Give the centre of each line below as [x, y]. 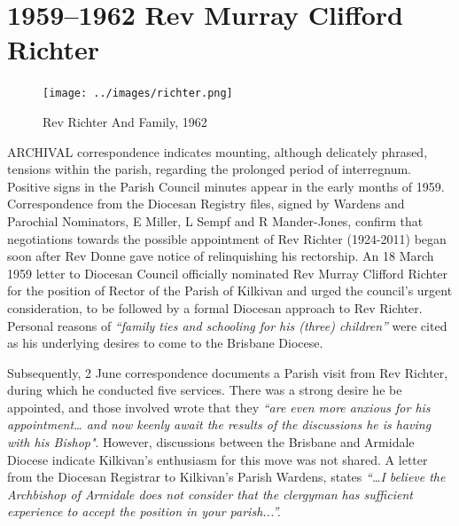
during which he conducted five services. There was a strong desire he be [205, 390]
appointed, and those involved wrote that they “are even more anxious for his [219, 407]
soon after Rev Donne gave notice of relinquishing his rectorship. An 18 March [221, 256]
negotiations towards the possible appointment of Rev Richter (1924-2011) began [227, 238]
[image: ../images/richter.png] [138, 94]
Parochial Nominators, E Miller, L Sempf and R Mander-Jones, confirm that [215, 220]
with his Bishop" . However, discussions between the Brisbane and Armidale [211, 442]
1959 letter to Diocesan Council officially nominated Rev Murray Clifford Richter [228, 273]
